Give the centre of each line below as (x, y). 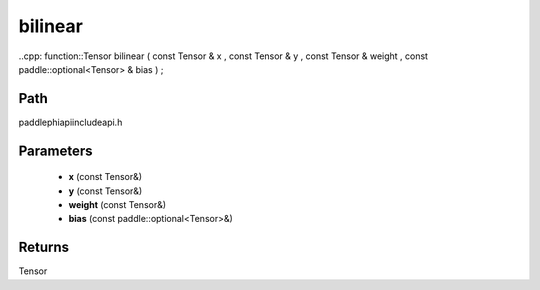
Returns (44, 247)
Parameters (55, 150)
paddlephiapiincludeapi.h (70, 122)
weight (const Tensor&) (117, 205)
